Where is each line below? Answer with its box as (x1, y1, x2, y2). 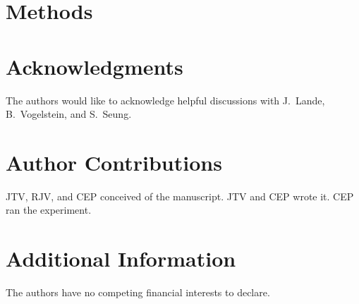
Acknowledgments (6, 51, 183, 80)
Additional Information (6, 244, 236, 273)
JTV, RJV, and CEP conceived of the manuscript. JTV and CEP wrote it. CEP (6, 188, 354, 203)
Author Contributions (6, 147, 222, 176)
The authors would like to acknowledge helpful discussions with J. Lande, (6, 92, 325, 107)
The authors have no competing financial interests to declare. (6, 285, 270, 300)
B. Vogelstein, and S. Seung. (6, 107, 132, 121)
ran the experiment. (6, 202, 92, 217)
